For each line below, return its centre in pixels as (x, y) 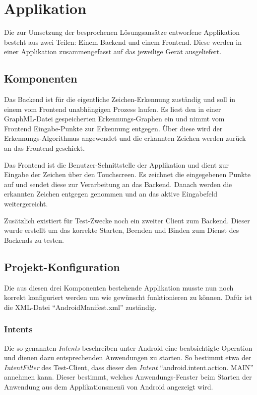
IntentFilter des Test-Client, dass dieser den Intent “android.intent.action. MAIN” (129, 367)
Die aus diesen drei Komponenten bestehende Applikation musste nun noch (119, 287)
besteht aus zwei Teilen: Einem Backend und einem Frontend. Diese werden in (123, 42)
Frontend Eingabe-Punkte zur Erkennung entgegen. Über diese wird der (113, 128)
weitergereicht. (26, 204)
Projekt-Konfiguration (62, 266)
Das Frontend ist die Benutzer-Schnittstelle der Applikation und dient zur (116, 164)
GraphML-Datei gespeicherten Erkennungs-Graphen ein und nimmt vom (114, 119)
